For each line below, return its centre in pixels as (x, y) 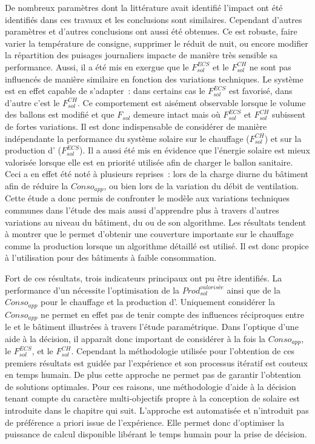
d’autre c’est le (32, 102)
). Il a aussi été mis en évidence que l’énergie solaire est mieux (195, 150)
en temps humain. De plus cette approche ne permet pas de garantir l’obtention (153, 375)
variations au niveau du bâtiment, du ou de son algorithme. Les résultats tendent (156, 222)
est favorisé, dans (260, 91)
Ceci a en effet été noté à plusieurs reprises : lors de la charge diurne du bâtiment (157, 174)
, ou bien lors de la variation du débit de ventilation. (201, 185)
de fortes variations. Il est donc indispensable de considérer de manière (136, 126)
